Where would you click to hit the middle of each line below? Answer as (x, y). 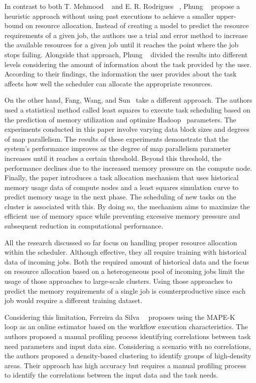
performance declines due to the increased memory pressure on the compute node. (128, 168)
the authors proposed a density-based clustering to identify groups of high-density (128, 356)
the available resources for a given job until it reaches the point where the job (122, 45)
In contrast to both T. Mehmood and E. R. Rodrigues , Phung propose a (122, 6)
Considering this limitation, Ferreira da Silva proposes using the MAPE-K (120, 317)
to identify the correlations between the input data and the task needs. (111, 375)
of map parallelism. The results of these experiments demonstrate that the (117, 138)
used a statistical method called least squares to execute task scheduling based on (128, 109)
